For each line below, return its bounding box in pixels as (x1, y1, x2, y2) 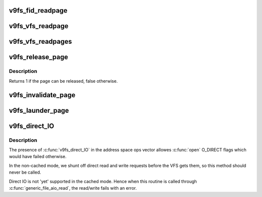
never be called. (9, 169, 41, 175)
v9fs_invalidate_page (9, 90, 76, 99)
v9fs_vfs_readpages (9, 37, 72, 46)
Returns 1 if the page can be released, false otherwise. (9, 78, 118, 84)
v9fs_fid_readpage (9, 6, 68, 15)
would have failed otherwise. (9, 154, 66, 160)
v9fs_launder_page (9, 106, 69, 114)
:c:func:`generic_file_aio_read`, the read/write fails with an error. (9, 185, 137, 191)
